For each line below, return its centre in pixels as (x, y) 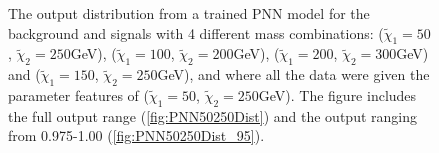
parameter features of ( (78, 94)
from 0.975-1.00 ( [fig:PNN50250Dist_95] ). (136, 135)
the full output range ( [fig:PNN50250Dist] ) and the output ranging (212, 115)
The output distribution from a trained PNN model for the (189, 13)
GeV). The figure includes (337, 94)
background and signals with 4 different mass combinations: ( (196, 32)
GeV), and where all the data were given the (293, 74)
